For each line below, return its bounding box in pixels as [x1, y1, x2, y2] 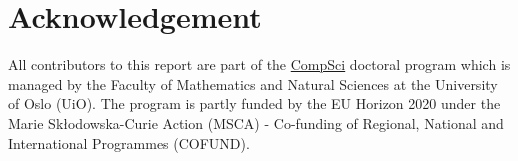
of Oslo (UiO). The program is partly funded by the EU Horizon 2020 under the [8, 93, 501, 114]
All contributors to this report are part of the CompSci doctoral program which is [8, 54, 511, 75]
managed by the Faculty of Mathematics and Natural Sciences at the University [8, 73, 498, 94]
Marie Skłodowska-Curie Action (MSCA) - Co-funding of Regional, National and [8, 112, 504, 133]
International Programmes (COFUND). [8, 132, 250, 153]
